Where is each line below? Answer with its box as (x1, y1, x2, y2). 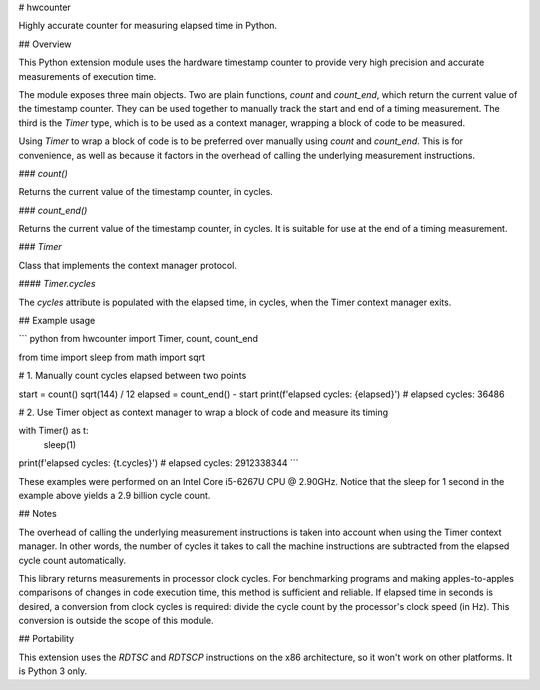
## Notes (18, 508, 57, 520)
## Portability (18, 633, 75, 645)
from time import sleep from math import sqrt (18, 351, 205, 363)
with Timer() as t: (18, 425, 89, 437)
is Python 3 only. (18, 665, 88, 677)
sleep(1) (43, 438, 77, 450)
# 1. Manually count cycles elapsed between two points (18, 370, 247, 382)
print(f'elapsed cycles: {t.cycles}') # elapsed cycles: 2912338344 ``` (18, 457, 299, 469)
